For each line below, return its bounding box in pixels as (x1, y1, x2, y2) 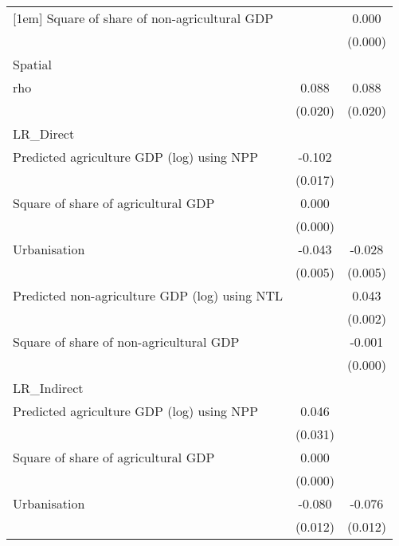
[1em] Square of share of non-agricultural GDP (13, 9, 274, 27)
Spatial (13, 55, 52, 73)
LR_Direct (13, 124, 75, 143)
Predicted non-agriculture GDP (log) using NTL (13, 286, 284, 304)
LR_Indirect (13, 379, 84, 397)
